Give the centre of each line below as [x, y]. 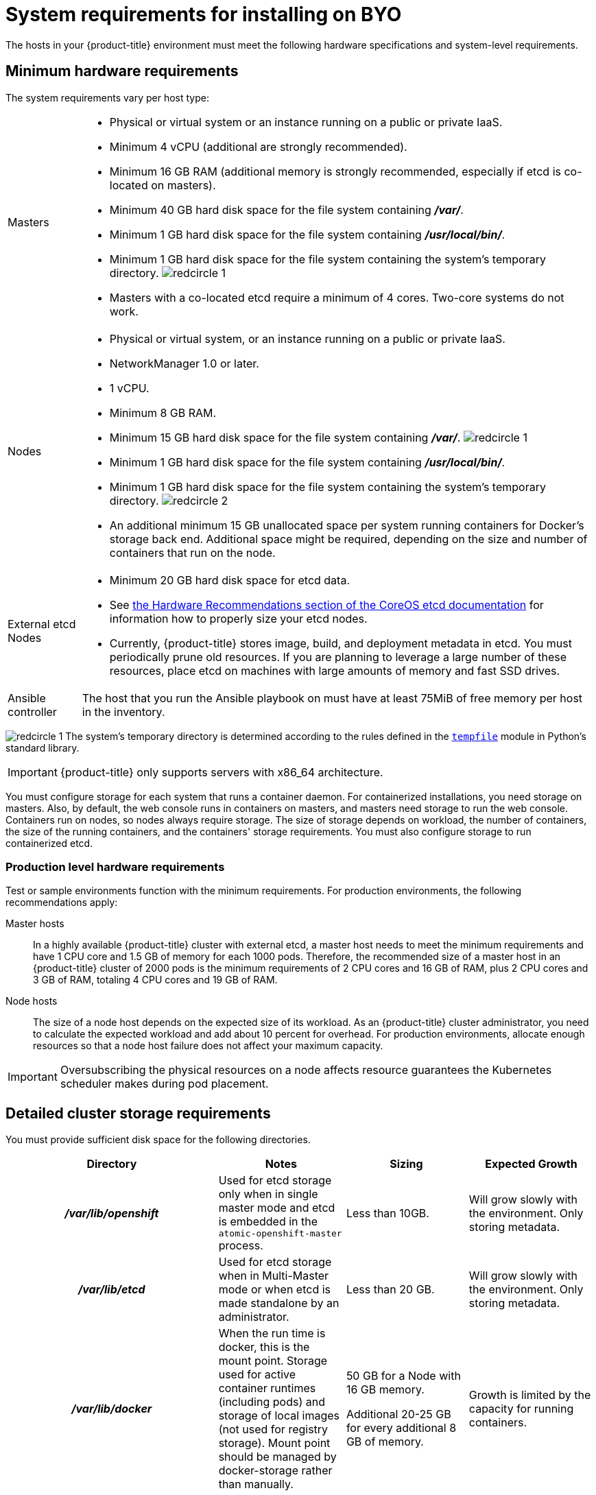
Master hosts [35, 924]
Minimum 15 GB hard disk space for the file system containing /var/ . [285, 437]
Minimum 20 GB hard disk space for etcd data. [230, 580]
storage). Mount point [274, 1443]
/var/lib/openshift [112, 1213]
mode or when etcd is [275, 1290]
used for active [257, 1375]
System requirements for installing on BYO [204, 14]
